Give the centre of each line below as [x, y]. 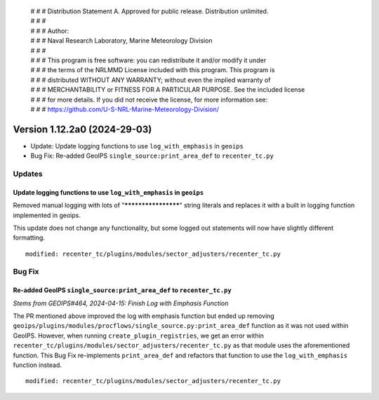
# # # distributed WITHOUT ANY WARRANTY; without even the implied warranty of [151, 80]
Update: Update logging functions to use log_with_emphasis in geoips [137, 146]
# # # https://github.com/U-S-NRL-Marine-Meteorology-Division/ [125, 109]
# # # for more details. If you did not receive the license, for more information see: [149, 99]
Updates [28, 174]
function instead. [38, 365]
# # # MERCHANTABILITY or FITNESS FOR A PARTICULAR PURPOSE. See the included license [168, 90]
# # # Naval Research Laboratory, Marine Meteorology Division [122, 41]
